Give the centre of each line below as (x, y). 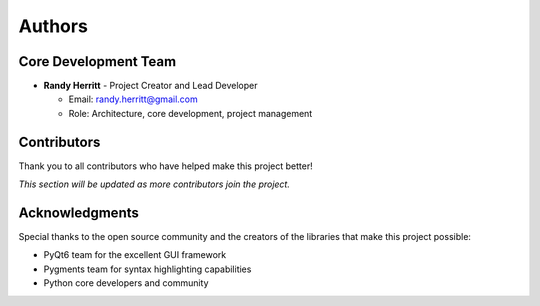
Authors (53, 26)
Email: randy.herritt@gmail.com (133, 99)
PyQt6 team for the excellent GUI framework (135, 255)
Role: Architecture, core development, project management (190, 113)
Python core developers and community (126, 283)
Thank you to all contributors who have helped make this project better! (166, 166)
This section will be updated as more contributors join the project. (154, 184)
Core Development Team (97, 61)
